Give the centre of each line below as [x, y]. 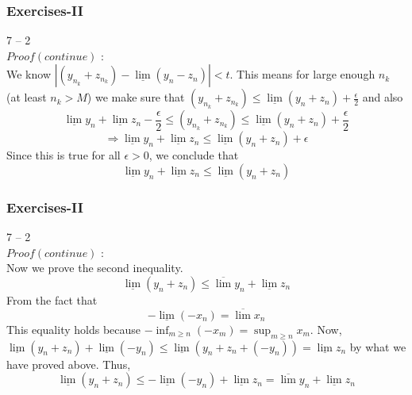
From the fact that [52, 300]
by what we [378, 346]
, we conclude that [194, 155]
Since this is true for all [64, 155]
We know [29, 74]
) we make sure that [136, 97]
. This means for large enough [302, 74]
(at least [27, 97]
